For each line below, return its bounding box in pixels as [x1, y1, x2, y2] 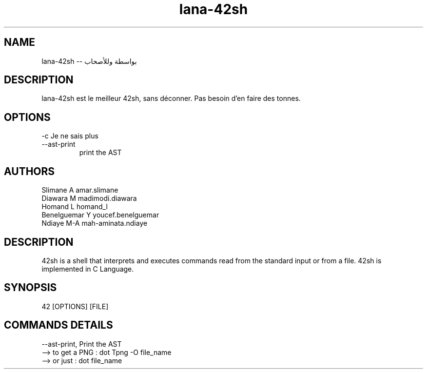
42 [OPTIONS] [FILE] [41, 302, 109, 311]
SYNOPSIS [4, 281, 57, 294]
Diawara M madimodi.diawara [41, 194, 137, 203]
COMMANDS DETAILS [4, 319, 113, 332]
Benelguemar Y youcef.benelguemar [41, 211, 159, 219]
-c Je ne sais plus [41, 132, 98, 140]
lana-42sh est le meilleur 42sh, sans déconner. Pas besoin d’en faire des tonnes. [41, 94, 301, 103]
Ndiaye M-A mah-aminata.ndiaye [41, 219, 148, 228]
